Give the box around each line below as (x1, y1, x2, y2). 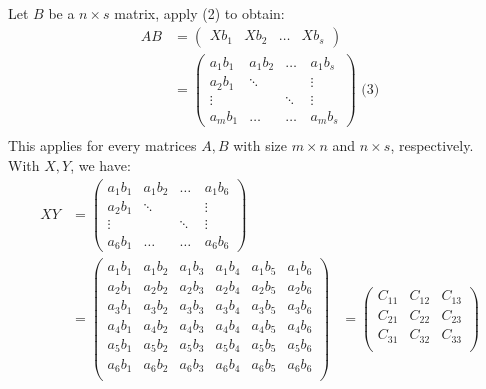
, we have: (70, 154, 131, 175)
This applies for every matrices (8, 135, 197, 156)
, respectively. (390, 135, 474, 156)
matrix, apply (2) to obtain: (114, 3, 285, 23)
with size (233, 135, 287, 156)
